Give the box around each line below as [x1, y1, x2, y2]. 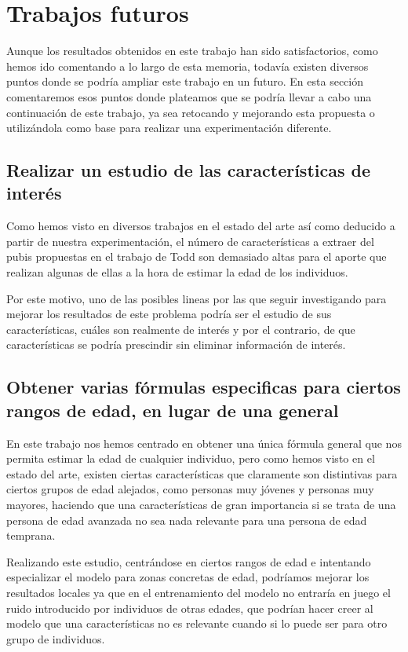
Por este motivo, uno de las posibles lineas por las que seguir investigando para [6, 290, 387, 306]
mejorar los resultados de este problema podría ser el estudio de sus [6, 306, 332, 322]
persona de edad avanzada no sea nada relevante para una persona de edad [6, 511, 367, 528]
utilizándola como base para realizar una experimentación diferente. [6, 119, 332, 136]
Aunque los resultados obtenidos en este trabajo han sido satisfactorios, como [6, 42, 378, 59]
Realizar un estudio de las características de [6, 158, 371, 182]
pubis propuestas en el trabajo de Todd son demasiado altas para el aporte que [6, 248, 387, 265]
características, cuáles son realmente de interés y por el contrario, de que [6, 321, 355, 337]
